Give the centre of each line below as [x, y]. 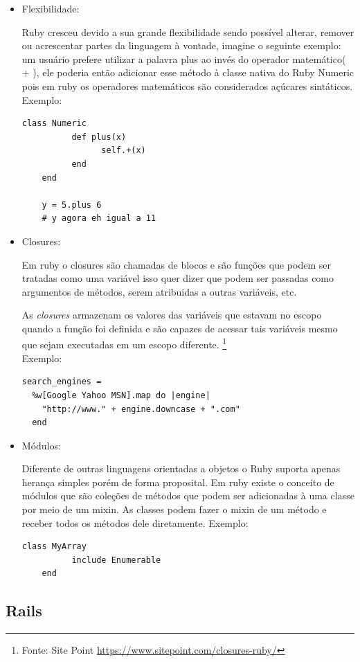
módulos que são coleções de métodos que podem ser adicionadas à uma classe [188, 495]
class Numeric [54, 124]
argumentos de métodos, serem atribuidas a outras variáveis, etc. [159, 291]
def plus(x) [99, 137]
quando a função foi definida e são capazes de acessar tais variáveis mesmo [180, 328]
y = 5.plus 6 [72, 205]
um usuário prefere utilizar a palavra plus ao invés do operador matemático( [184, 59]
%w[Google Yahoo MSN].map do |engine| [121, 395]
